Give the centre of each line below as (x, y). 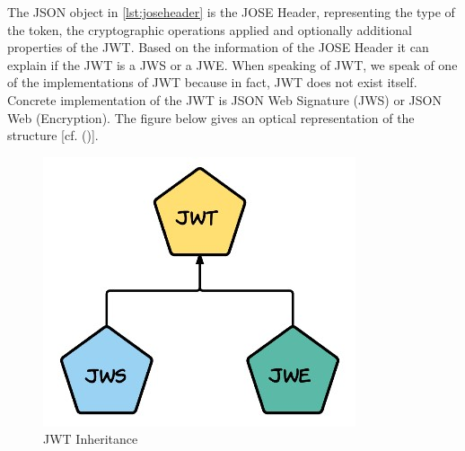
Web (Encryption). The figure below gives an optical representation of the (211, 117)
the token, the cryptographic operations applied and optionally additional (210, 29)
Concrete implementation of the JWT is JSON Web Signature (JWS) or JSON (224, 99)
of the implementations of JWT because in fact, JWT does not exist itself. (212, 82)
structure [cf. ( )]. (53, 135)
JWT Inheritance (91, 439)
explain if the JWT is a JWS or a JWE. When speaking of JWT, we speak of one (232, 64)
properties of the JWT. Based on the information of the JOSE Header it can (218, 47)
